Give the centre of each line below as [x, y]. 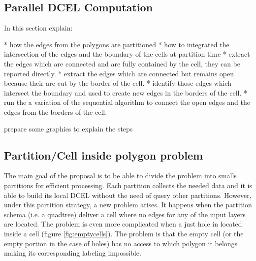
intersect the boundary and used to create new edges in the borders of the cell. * [126, 92]
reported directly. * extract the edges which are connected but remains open [119, 73]
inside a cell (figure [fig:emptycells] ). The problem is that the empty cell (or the [124, 233]
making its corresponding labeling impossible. [73, 253]
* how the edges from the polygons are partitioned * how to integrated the [117, 44]
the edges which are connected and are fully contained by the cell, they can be [122, 63]
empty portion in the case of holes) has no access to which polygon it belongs [121, 243]
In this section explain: [38, 28]
